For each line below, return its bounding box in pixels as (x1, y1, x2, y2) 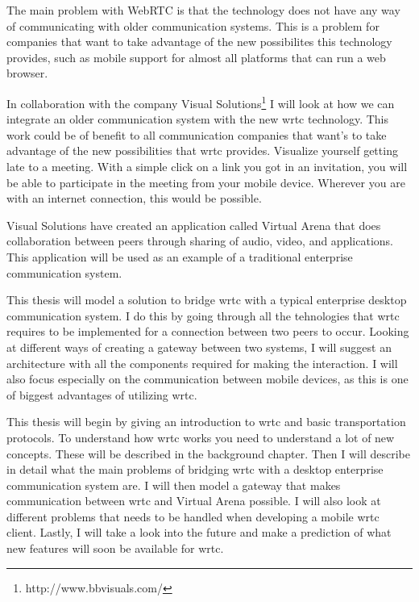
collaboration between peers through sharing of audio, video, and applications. (6, 232, 393, 249)
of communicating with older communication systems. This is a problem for (6, 17, 380, 34)
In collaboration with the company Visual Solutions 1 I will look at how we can (6, 92, 395, 111)
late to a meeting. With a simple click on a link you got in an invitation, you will (6, 158, 408, 174)
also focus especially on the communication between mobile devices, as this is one (6, 370, 409, 387)
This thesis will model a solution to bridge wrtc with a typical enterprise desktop (6, 291, 407, 308)
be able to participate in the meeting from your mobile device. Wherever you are (6, 173, 405, 190)
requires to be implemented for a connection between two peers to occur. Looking (6, 323, 409, 340)
